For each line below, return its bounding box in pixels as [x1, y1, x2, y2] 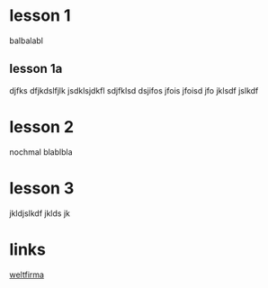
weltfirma [9, 269, 45, 280]
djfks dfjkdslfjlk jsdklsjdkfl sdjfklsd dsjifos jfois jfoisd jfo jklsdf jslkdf [9, 85, 259, 95]
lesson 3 [9, 177, 75, 198]
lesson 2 [9, 116, 75, 137]
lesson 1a [9, 61, 63, 76]
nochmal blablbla [9, 146, 74, 157]
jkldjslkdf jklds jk [9, 208, 70, 219]
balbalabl [9, 35, 43, 46]
